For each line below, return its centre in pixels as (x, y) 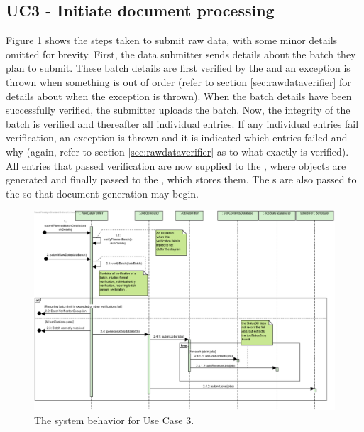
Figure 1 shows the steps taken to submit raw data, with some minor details (172, 40)
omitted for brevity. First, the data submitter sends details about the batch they (181, 54)
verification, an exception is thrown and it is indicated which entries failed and (177, 137)
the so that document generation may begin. (102, 193)
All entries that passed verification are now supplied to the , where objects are (176, 165)
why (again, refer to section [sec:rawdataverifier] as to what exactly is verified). (177, 151)
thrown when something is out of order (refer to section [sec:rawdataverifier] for (178, 81)
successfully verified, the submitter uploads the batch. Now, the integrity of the (178, 110)
